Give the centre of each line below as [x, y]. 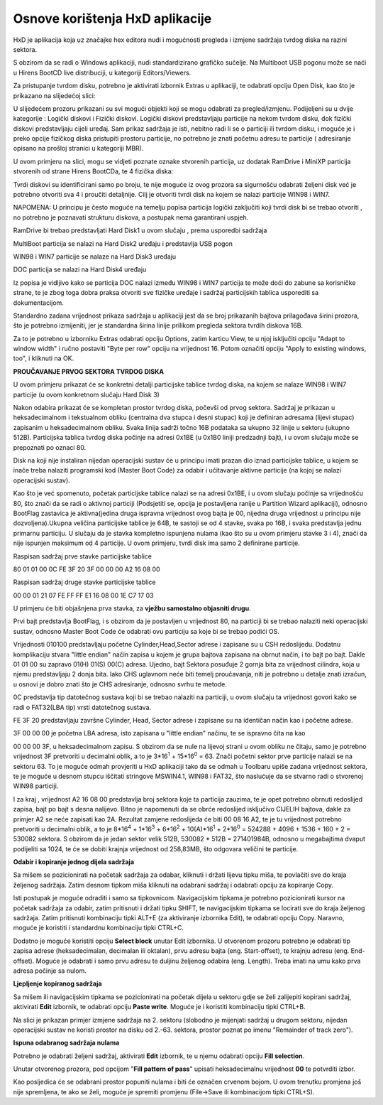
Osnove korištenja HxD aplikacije [112, 18]
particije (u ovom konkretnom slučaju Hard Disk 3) [86, 394]
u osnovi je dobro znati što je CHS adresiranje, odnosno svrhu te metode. [120, 684]
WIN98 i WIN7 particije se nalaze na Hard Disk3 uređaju [95, 257]
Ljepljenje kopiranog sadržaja [57, 983]
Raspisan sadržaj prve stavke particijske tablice [83, 556]
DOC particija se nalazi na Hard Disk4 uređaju [80, 269]
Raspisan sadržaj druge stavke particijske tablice [84, 582]
